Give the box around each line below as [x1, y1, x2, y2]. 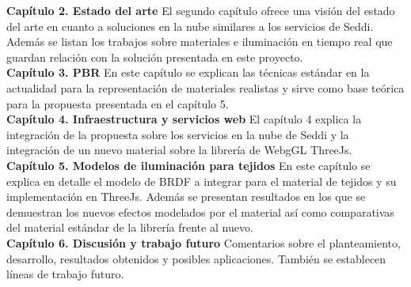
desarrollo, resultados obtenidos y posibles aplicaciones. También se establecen [6, 250, 386, 266]
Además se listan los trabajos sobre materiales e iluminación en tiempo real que [6, 33, 393, 50]
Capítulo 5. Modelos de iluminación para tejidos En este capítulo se [6, 157, 371, 173]
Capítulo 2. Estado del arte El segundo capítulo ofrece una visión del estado [6, 2, 395, 18]
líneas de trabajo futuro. [6, 266, 124, 282]
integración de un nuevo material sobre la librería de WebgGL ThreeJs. [6, 142, 352, 158]
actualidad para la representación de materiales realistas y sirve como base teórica [6, 79, 405, 96]
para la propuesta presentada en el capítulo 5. [6, 95, 229, 111]
